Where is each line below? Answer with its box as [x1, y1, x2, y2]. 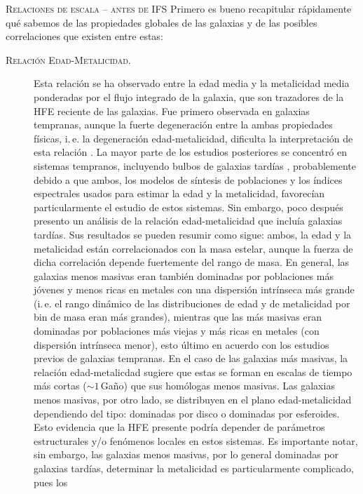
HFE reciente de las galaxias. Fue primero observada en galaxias [34, 103, 310, 118]
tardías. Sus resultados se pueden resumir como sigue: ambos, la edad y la [34, 227, 352, 241]
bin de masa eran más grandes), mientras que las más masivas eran [34, 309, 322, 324]
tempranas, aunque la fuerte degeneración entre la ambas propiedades [34, 117, 333, 132]
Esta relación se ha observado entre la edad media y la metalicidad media [34, 76, 350, 91]
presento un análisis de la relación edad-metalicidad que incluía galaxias [34, 213, 343, 228]
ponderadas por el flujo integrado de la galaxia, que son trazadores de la [34, 89, 344, 104]
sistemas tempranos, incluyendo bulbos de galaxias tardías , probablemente [34, 158, 356, 173]
